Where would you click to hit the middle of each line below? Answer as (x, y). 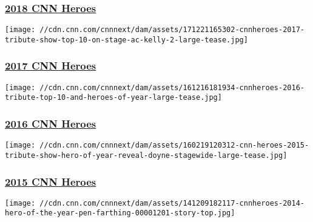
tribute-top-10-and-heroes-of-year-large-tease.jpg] (113, 98)
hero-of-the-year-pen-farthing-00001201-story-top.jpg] (120, 213)
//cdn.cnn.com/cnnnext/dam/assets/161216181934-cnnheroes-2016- (172, 87)
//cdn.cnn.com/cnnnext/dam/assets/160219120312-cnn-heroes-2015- (174, 145)
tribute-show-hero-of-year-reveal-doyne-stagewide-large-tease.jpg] (146, 155)
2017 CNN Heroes (51, 66)
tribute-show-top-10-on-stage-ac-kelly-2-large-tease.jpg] (126, 40)
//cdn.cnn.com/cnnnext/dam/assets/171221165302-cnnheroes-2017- (172, 30)
